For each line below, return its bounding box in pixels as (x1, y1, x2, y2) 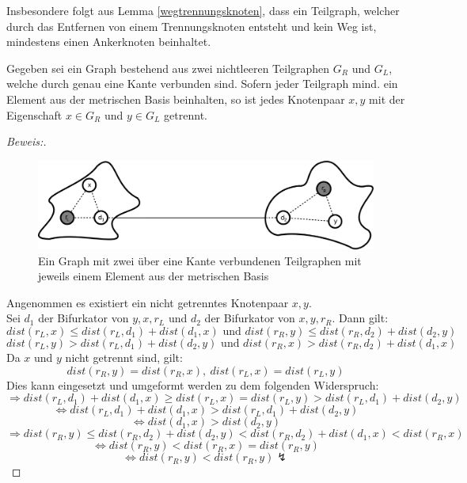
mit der (369, 90, 405, 107)
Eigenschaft (6, 106, 63, 123)
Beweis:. (6, 133, 47, 150)
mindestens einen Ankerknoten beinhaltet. (6, 33, 211, 50)
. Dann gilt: (332, 310, 389, 326)
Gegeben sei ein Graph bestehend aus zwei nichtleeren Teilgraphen (6, 59, 330, 76)
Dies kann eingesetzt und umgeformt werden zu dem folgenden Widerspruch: (6, 376, 379, 393)
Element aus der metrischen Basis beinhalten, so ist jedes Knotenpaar (6, 90, 345, 107)
